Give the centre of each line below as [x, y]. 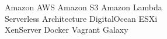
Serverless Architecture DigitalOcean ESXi [81, 18]
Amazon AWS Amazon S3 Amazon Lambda [83, 7]
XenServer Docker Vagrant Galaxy [67, 30]
